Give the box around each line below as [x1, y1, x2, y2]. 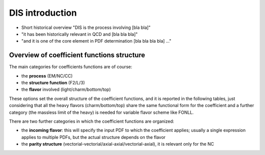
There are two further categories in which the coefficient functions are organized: [9, 118, 174, 124]
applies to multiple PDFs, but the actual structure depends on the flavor [21, 134, 166, 140]
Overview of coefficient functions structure [9, 51, 145, 59]
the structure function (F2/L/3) [21, 80, 85, 86]
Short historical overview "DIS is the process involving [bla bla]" [21, 25, 151, 30]
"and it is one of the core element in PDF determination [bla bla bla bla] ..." [21, 38, 172, 44]
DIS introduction [9, 7, 77, 18]
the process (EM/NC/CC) [21, 73, 73, 78]
